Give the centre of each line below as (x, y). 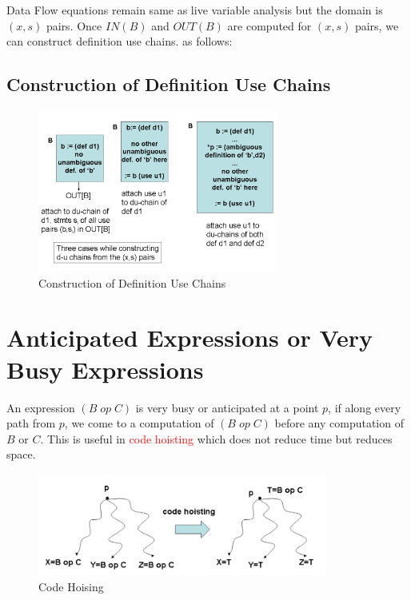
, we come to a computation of (139, 423)
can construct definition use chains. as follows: (120, 41)
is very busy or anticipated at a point (227, 407)
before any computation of (339, 423)
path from (31, 423)
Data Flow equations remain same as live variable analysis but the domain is (195, 10)
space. (21, 454)
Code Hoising (71, 586)
